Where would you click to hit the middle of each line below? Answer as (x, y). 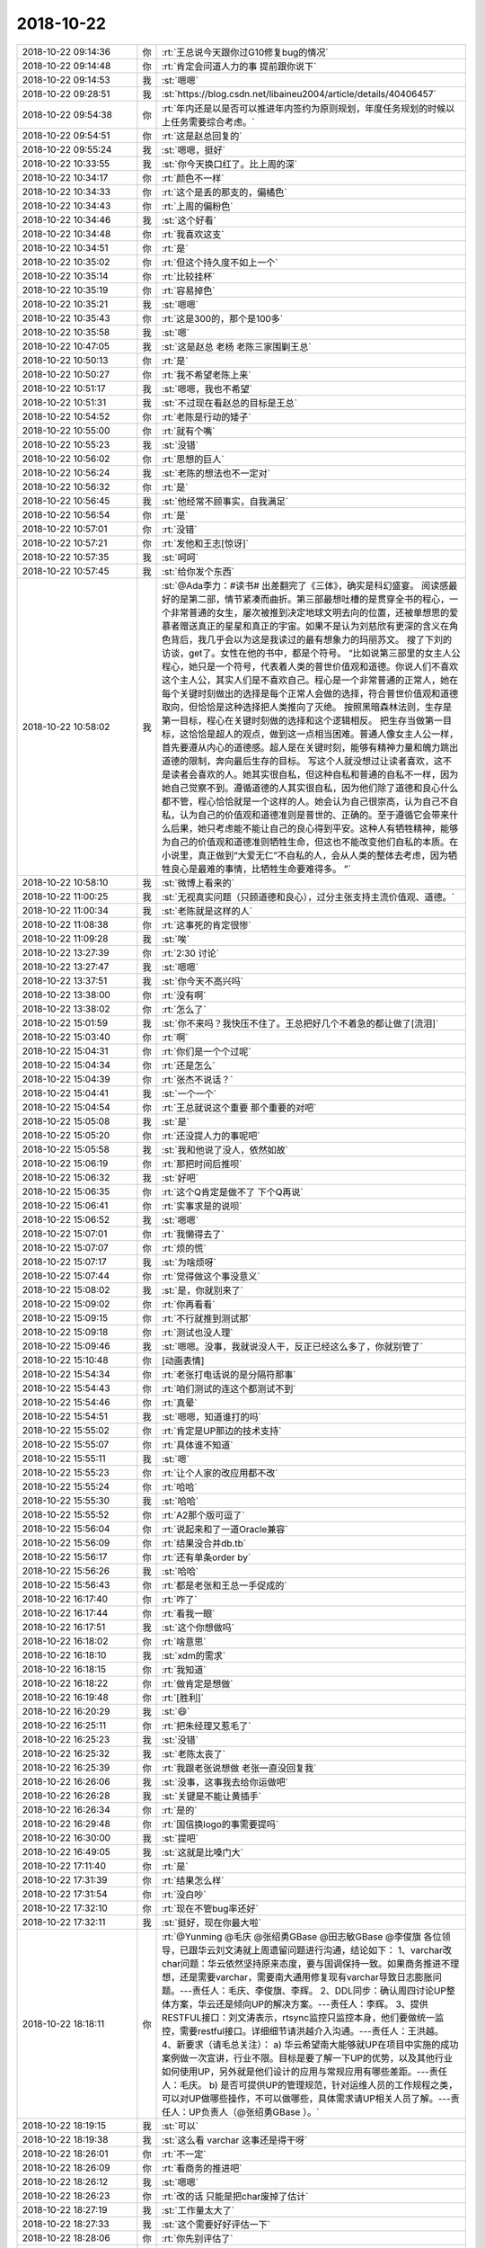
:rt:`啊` (175, 1037)
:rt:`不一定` (184, 2154)
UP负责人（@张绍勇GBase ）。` (254, 2111)
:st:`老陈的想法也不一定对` (216, 473)
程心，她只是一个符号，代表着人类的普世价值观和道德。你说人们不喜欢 (310, 666)
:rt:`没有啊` (184, 995)
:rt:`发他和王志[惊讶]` (205, 543)
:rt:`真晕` (180, 1403)
